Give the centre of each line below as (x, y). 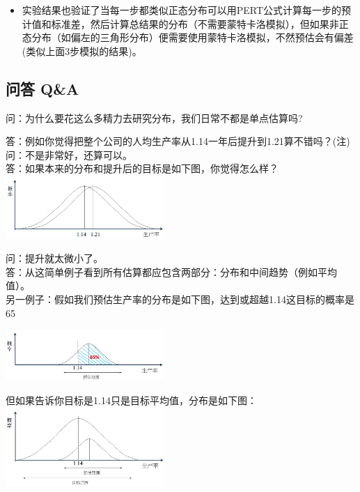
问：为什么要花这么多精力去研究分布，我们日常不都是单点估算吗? (154, 117)
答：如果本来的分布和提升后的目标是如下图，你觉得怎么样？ (142, 168)
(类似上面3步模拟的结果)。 (82, 51)
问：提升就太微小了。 (54, 258)
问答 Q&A (42, 88)
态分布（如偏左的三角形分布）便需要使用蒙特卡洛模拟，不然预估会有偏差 (188, 37)
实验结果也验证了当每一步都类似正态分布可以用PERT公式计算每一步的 (182, 10)
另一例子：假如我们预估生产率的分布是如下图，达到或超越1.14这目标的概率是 (180, 299)
